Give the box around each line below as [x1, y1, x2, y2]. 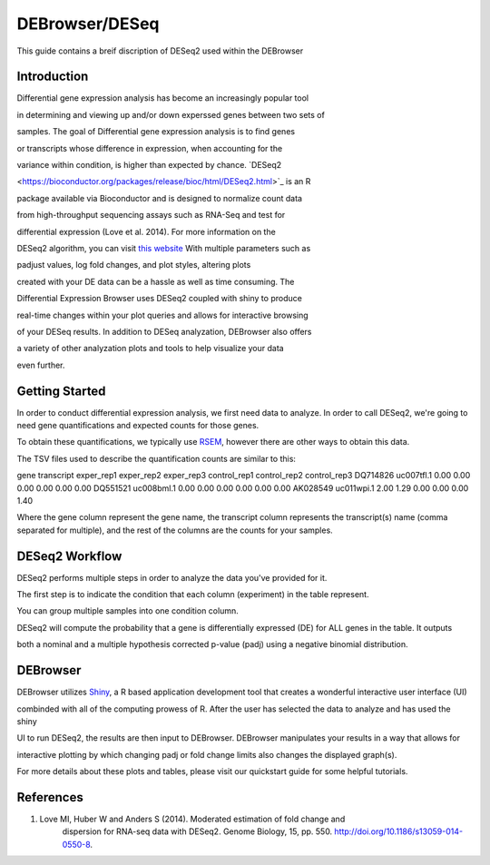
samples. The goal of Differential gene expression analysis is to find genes [16, 126, 295, 137]
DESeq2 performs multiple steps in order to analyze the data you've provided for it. [16, 572, 328, 583]
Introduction [16, 69, 89, 84]
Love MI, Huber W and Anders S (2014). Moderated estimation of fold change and [39, 813, 346, 824]
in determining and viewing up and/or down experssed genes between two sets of [16, 109, 326, 120]
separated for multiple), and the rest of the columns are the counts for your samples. [16, 525, 333, 536]
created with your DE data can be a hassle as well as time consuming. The [16, 276, 295, 287]
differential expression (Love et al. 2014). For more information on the [16, 226, 276, 237]
